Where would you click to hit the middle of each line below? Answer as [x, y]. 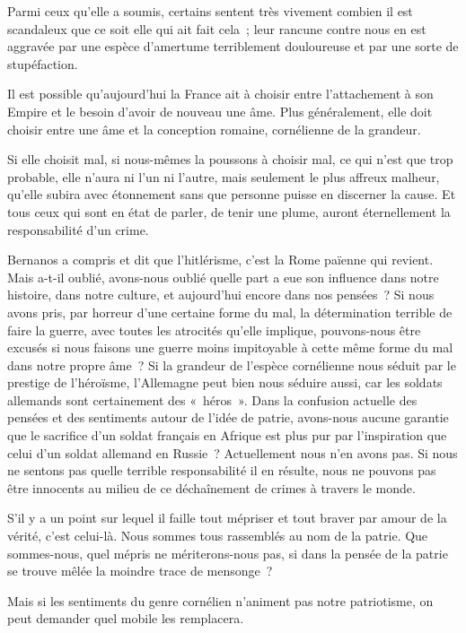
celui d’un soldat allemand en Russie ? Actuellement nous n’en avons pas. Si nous [233, 452]
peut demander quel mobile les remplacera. [126, 618]
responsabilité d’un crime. [78, 229]
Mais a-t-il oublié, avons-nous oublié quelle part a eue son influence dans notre [223, 277]
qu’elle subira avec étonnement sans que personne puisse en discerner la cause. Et [232, 194]
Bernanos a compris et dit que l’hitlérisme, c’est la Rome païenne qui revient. [220, 260]
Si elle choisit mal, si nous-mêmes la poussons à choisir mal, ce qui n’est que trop [230, 159]
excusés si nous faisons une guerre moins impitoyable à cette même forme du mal [230, 347]
